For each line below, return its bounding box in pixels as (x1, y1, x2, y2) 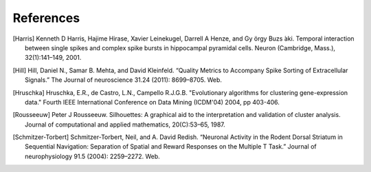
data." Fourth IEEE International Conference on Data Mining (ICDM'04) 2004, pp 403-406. (25, 98, 280, 106)
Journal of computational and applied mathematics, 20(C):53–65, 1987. (25, 120, 226, 129)
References (12, 10, 80, 25)
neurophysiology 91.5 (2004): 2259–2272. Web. (25, 152, 161, 160)
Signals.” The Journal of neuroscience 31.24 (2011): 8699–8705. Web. (25, 76, 223, 84)
